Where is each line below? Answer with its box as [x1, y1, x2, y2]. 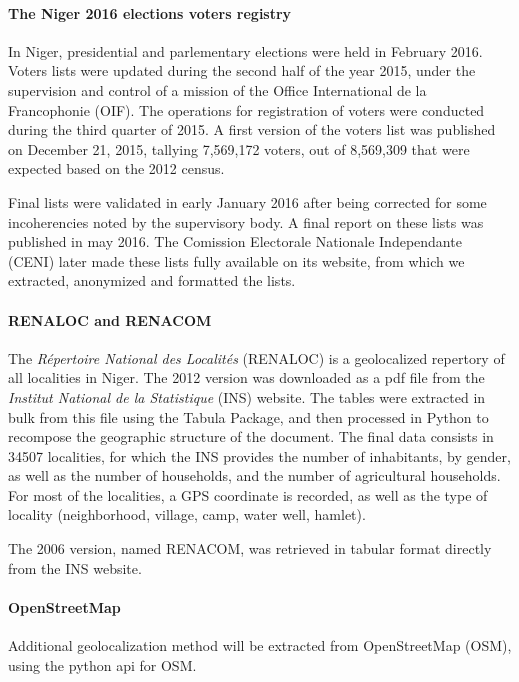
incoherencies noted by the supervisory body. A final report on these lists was [8, 211, 484, 232]
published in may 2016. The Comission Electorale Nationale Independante [8, 231, 462, 252]
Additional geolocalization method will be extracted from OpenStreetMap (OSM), [8, 635, 512, 656]
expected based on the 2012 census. [8, 158, 225, 179]
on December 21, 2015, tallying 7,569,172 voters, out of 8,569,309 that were [8, 138, 470, 159]
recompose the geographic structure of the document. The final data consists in [8, 426, 494, 447]
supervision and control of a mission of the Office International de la [8, 79, 427, 100]
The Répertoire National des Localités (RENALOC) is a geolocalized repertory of [8, 347, 505, 368]
